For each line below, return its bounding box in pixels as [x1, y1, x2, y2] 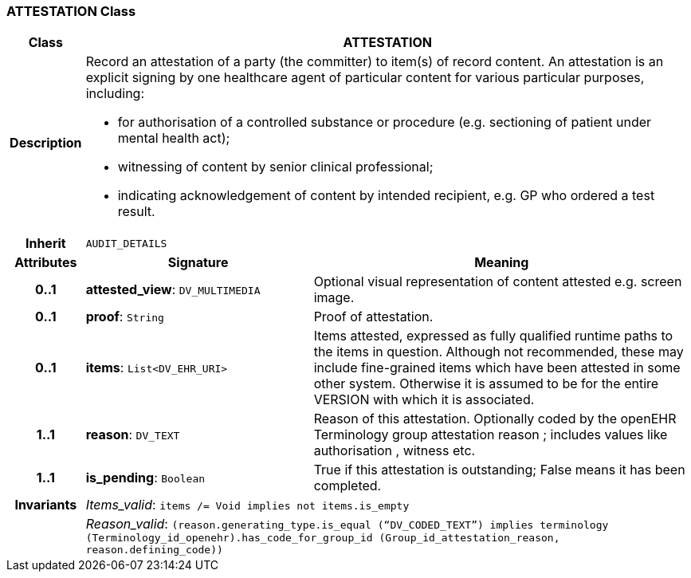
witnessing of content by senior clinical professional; [117, 159, 434, 175]
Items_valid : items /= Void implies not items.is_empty [85, 497, 410, 513]
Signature [167, 254, 229, 271]
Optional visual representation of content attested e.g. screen [313, 273, 682, 290]
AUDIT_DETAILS [85, 237, 167, 250]
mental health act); [117, 130, 230, 147]
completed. [313, 478, 382, 494]
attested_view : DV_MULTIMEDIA [85, 281, 261, 298]
